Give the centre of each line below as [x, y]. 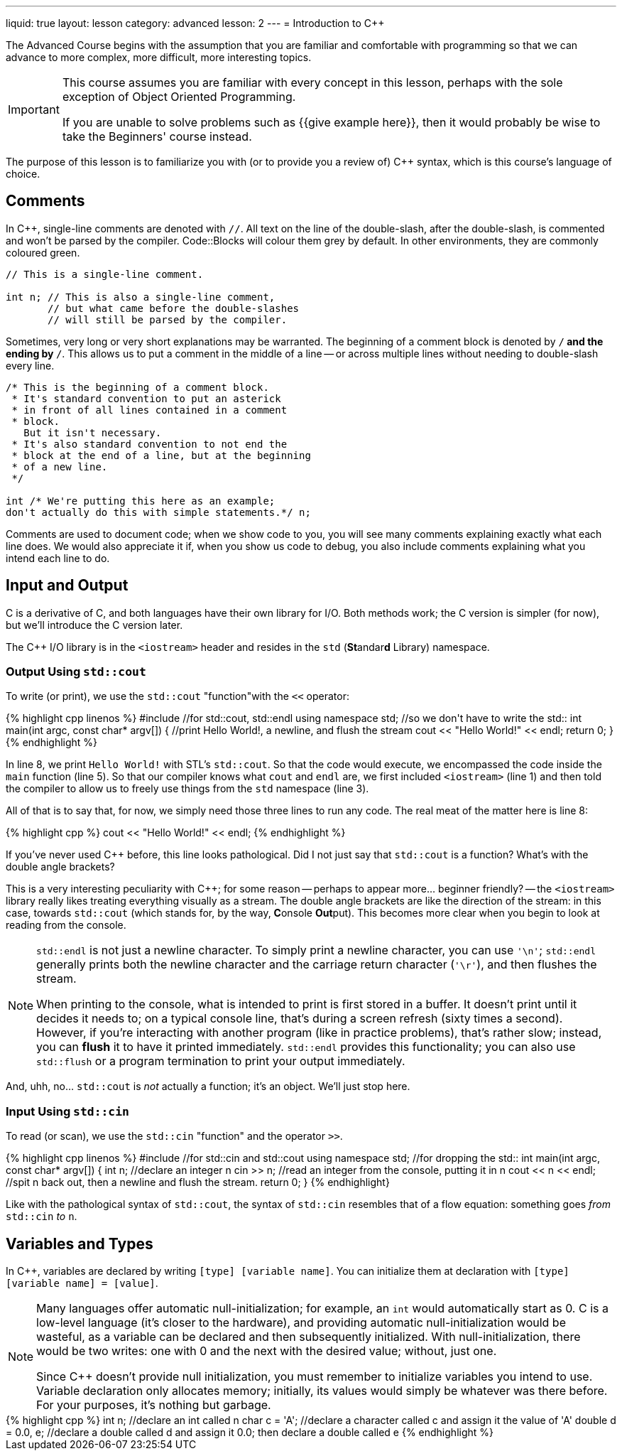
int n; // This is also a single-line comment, [141, 297]
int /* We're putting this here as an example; [141, 501]
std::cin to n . [42, 1217]
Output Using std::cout [76, 672]
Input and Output [67, 586]
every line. [30, 365]
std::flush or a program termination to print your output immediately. [221, 1061]
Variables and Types [80, 1244]
